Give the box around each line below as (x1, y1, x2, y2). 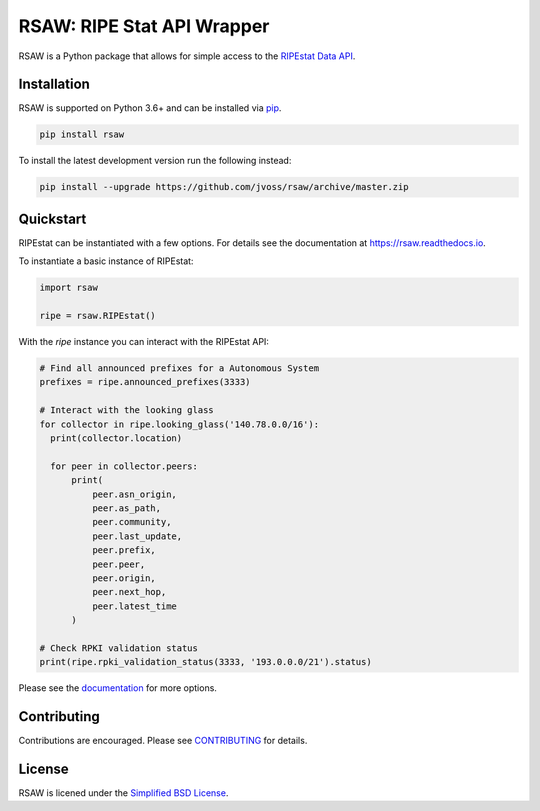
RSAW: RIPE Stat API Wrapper (18, 15, 270, 37)
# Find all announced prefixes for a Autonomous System (39, 363, 320, 374)
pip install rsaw (39, 129, 125, 140)
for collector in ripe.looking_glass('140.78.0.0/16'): (39, 418, 320, 430)
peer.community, (91, 516, 172, 528)
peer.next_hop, (91, 586, 167, 598)
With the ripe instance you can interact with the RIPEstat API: (18, 336, 270, 348)
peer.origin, (91, 572, 157, 584)
